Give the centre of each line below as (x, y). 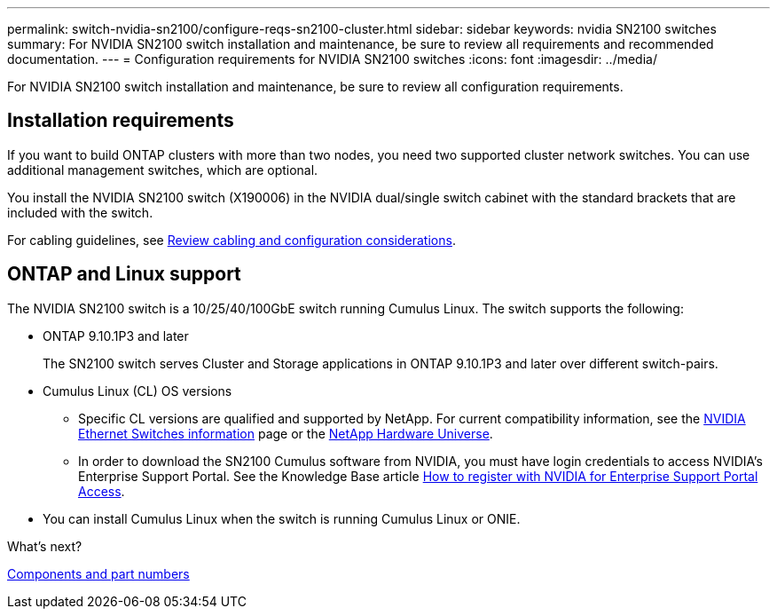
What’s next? (45, 546)
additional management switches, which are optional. (163, 170)
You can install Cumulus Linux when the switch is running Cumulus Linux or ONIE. (282, 518)
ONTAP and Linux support (124, 274)
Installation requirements (121, 121)
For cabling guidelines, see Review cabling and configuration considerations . (232, 240)
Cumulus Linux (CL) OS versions (137, 391)
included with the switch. (80, 212)
